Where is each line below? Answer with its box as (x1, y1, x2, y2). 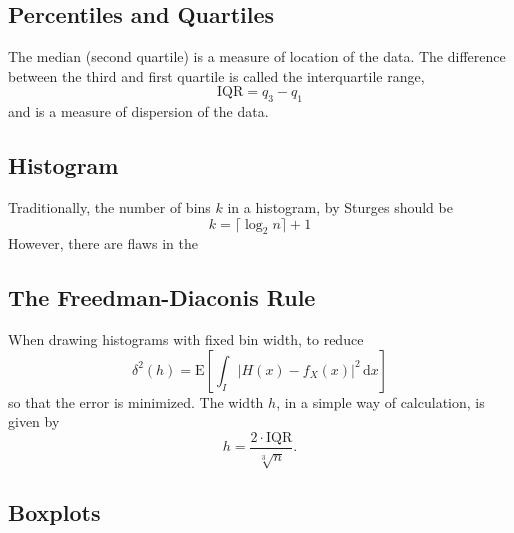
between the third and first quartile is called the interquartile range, (8, 65, 425, 86)
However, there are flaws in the (8, 233, 198, 254)
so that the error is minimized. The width (8, 391, 264, 412)
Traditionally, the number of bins (8, 196, 211, 217)
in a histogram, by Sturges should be (227, 196, 453, 217)
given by (8, 411, 60, 432)
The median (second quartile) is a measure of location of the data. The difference (8, 46, 506, 67)
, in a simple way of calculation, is (276, 391, 485, 412)
